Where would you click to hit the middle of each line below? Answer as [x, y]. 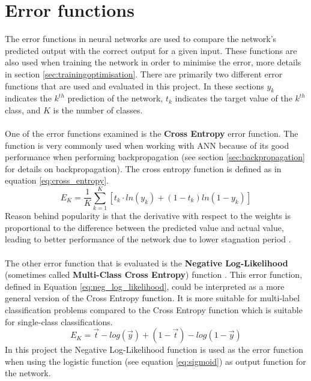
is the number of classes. [98, 109]
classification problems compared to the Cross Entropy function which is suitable [154, 309]
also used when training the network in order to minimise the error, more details [153, 62]
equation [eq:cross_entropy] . [57, 180]
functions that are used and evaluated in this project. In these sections [134, 85]
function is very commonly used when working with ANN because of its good [147, 145]
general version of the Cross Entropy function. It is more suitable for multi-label [152, 298]
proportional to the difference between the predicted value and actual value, [144, 227]
